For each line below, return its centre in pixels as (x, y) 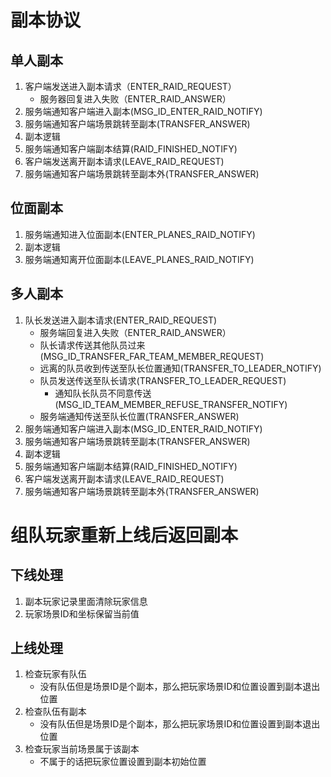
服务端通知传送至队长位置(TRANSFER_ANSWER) (139, 416)
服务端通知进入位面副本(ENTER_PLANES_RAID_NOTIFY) (140, 234)
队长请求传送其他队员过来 (92, 345)
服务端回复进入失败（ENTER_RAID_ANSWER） (135, 332)
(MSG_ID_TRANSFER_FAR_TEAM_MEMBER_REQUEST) (152, 356)
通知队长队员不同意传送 (103, 393)
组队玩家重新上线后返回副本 (124, 535)
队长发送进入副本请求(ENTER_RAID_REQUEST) (121, 320)
